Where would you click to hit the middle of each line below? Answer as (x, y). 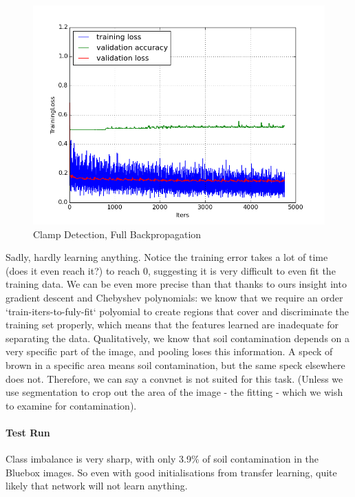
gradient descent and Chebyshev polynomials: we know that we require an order (174, 297)
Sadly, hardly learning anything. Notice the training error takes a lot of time (167, 257)
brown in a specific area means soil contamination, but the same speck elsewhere (175, 364)
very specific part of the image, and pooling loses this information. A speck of (169, 351)
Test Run (28, 432)
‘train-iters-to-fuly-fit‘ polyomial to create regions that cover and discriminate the (177, 311)
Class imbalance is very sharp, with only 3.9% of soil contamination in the (162, 459)
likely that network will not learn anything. (97, 486)
